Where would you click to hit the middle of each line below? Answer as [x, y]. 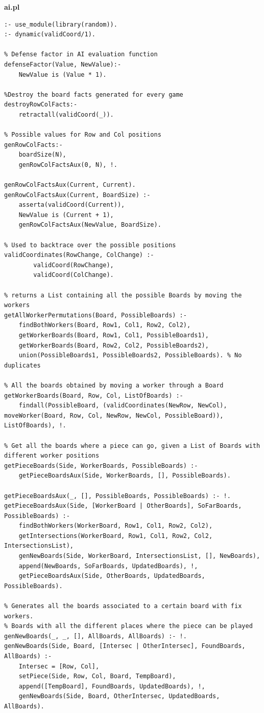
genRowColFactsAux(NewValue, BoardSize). [90, 225]
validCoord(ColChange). [74, 275]
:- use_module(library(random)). [61, 24]
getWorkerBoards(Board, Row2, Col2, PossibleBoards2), [114, 345]
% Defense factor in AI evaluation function [81, 55]
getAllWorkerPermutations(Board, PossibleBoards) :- [95, 315]
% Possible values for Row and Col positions [83, 135]
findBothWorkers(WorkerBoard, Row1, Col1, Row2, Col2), [116, 526]
